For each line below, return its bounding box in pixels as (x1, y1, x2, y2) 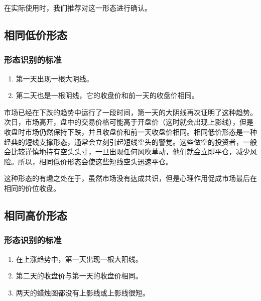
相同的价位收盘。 (4, 182, 60, 193)
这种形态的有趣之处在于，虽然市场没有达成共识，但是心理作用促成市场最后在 (4, 173, 257, 183)
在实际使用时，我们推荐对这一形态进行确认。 (4, 3, 152, 13)
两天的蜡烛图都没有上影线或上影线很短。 (16, 287, 150, 297)
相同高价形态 (4, 207, 67, 223)
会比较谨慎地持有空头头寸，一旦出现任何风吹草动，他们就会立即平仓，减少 (4, 146, 250, 157)
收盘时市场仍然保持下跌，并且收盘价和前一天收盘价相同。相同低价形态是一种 (4, 126, 257, 137)
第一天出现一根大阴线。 (16, 73, 93, 83)
